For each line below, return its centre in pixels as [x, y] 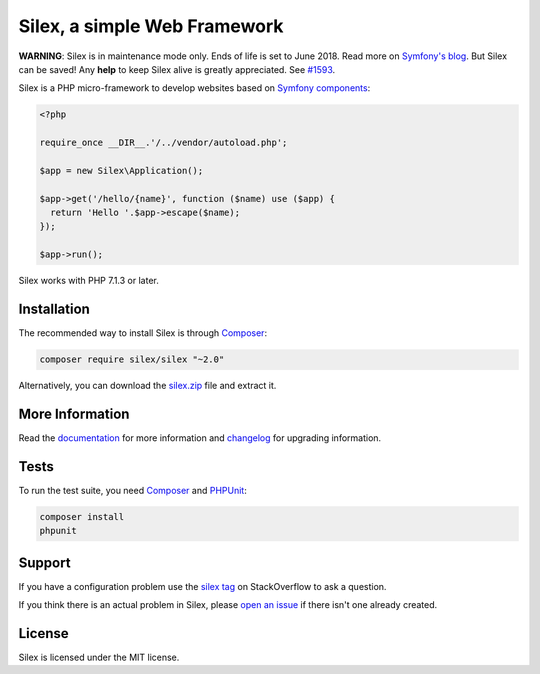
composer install [82, 516]
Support [44, 562]
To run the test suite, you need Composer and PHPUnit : [132, 490]
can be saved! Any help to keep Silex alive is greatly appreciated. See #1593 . [177, 69]
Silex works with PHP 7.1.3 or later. [88, 281]
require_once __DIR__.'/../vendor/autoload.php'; [163, 143]
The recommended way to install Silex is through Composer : [143, 333]
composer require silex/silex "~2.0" [132, 359]
